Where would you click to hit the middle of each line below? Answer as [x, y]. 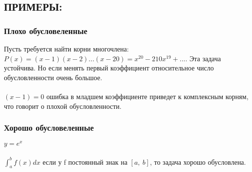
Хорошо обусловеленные [49, 128]
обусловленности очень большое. [53, 77]
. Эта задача [203, 58]
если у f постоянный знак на [85, 162]
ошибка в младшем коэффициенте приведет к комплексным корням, [147, 96]
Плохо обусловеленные [46, 30]
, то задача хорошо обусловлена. [198, 162]
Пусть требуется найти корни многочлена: [66, 49]
